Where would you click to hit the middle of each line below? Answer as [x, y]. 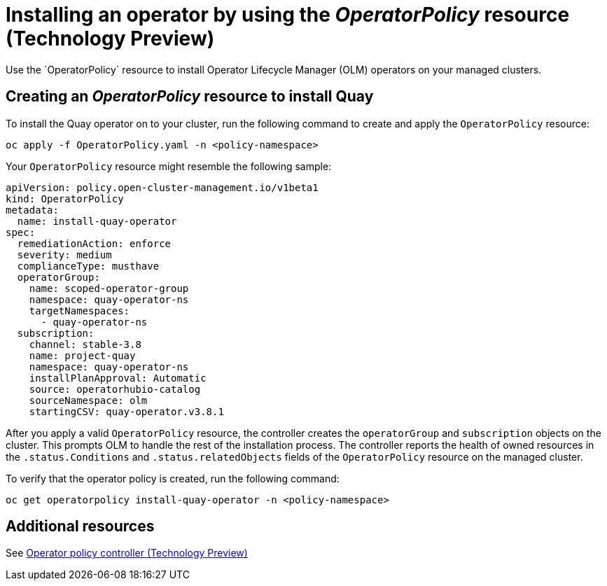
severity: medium [64, 254]
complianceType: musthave [88, 266]
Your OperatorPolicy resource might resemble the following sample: [169, 166]
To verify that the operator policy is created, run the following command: [173, 478]
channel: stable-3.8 [85, 344]
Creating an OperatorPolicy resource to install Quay [190, 97]
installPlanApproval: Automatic [118, 378]
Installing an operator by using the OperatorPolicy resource [288, 15]
